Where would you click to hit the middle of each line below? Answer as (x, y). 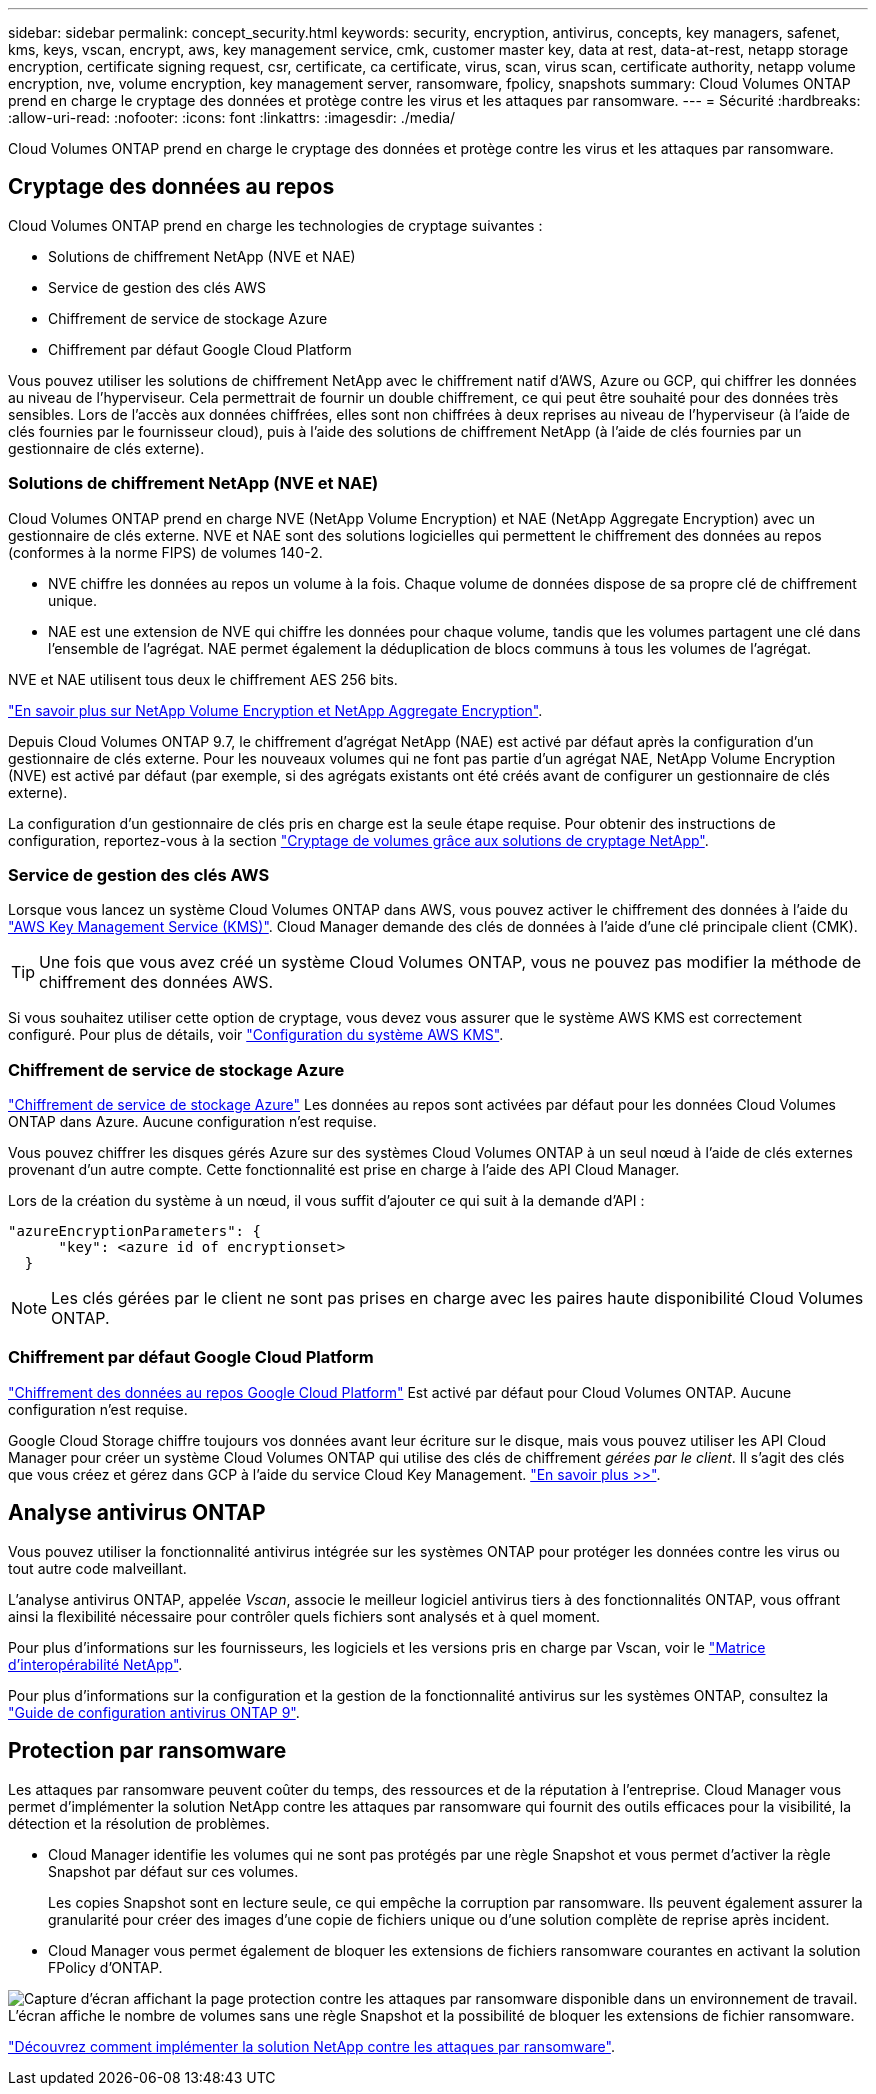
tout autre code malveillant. (97, 1568)
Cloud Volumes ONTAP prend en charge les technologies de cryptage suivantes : (275, 225)
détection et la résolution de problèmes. (139, 1823)
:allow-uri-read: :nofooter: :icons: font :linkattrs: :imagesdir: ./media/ (232, 117)
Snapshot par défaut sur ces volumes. (173, 1871)
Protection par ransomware (147, 1751)
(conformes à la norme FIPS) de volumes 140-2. (165, 552)
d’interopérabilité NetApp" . (95, 1664)
